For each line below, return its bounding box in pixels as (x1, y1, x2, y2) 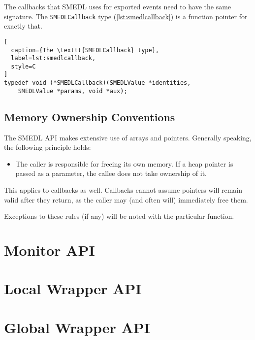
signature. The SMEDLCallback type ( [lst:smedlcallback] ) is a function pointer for (4, 11, 248, 21)
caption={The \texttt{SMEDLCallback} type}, (11, 46, 159, 54)
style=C (11, 63, 36, 70)
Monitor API (4, 239, 95, 260)
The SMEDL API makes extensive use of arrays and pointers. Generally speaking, (4, 132, 252, 142)
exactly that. (4, 21, 42, 31)
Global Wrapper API (4, 317, 151, 337)
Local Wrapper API (4, 278, 142, 299)
